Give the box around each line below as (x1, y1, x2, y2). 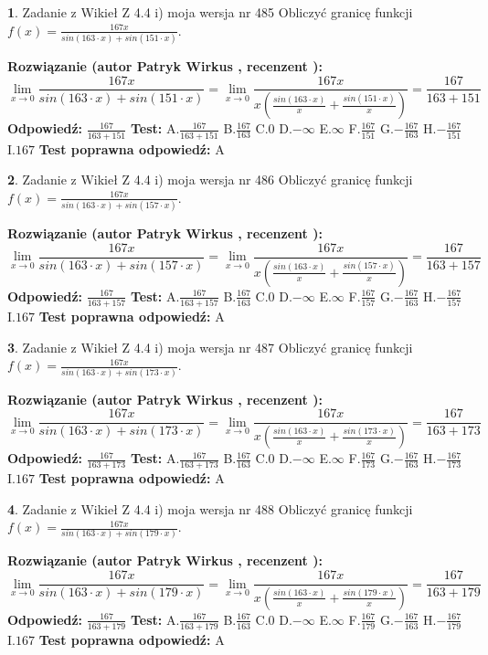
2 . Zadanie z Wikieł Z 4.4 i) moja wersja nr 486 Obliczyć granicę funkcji (7, 170, 413, 189)
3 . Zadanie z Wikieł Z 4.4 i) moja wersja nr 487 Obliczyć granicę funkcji (7, 337, 413, 356)
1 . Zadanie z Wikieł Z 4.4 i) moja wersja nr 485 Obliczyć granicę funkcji (7, 3, 413, 21)
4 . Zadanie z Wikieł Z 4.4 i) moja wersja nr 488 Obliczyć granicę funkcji (7, 499, 413, 518)
